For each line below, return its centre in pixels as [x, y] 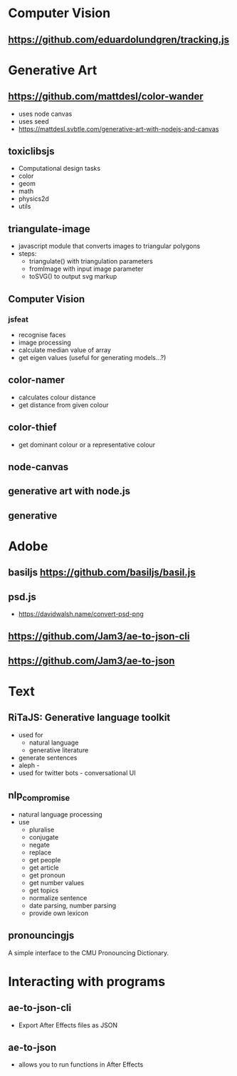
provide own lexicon [58, 913]
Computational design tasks [59, 169]
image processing [45, 342]
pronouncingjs [41, 936]
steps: [27, 254]
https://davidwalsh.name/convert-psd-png [81, 614]
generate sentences [48, 757]
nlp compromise [39, 796]
